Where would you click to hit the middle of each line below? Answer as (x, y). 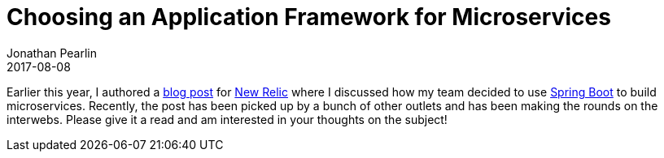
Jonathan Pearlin (52, 53)
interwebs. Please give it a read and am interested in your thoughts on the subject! (227, 119)
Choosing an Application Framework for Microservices (309, 17)
